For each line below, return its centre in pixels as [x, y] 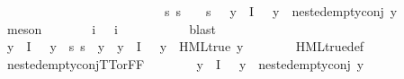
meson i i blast [111, 28]
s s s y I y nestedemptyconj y [281, 11]
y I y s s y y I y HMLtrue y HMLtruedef [185, 46]
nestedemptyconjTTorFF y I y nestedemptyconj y [185, 63]
